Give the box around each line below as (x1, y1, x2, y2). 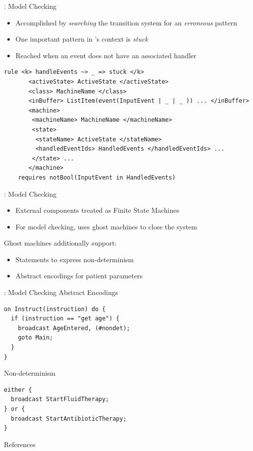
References (4, 439, 36, 449)
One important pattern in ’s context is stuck (15, 34, 148, 44)
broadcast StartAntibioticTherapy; (11, 415, 127, 422)
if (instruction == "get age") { (11, 315, 120, 322)
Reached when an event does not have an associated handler (15, 50, 197, 60)
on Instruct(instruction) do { (4, 305, 106, 313)
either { (4, 386, 32, 393)
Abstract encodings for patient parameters (15, 271, 143, 281)
